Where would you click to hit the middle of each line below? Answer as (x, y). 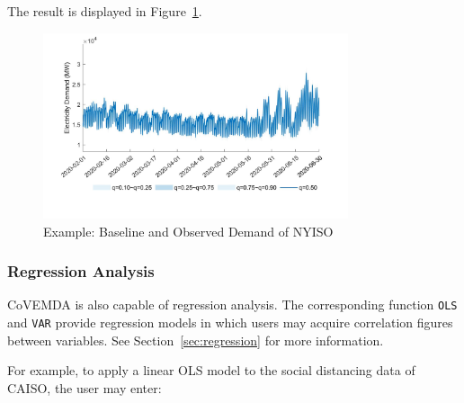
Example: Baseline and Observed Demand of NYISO (188, 231)
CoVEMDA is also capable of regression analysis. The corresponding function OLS (232, 304)
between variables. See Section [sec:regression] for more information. (196, 340)
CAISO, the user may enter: (85, 387)
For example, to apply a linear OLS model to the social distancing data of (211, 370)
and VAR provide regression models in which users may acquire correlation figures (230, 322)
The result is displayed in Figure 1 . (105, 11)
